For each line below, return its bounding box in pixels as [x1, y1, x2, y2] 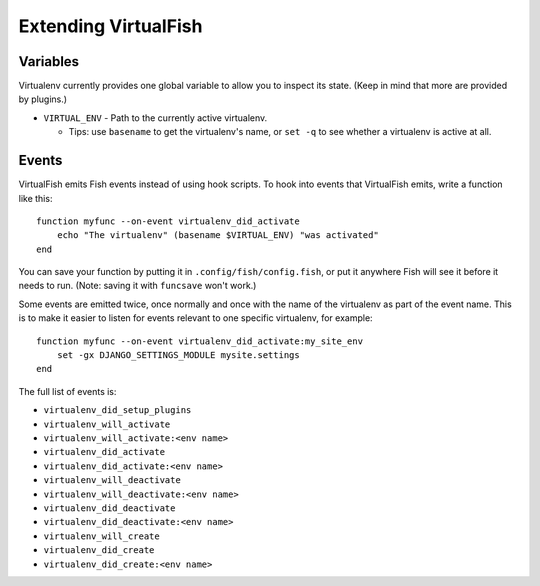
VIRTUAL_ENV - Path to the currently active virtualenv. [43, 111, 268, 124]
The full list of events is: [18, 385, 117, 397]
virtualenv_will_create [43, 530, 160, 542]
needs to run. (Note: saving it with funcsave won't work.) [18, 280, 257, 292]
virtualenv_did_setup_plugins [43, 405, 192, 416]
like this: [18, 192, 53, 204]
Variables [18, 53, 80, 70]
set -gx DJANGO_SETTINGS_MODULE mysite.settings [56, 350, 300, 361]
